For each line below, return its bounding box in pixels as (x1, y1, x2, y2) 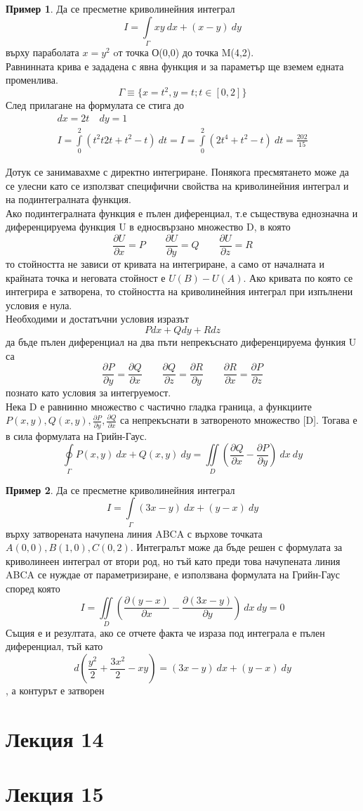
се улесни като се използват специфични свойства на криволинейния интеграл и (6, 178, 349, 193)
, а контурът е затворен (6, 683, 105, 698)
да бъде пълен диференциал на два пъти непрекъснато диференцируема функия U (6, 334, 357, 349)
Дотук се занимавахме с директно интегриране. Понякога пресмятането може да (6, 164, 350, 179)
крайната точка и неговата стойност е (6, 270, 166, 285)
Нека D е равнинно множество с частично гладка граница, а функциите (6, 398, 312, 413)
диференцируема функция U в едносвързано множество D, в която (6, 219, 291, 234)
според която (6, 580, 60, 595)
